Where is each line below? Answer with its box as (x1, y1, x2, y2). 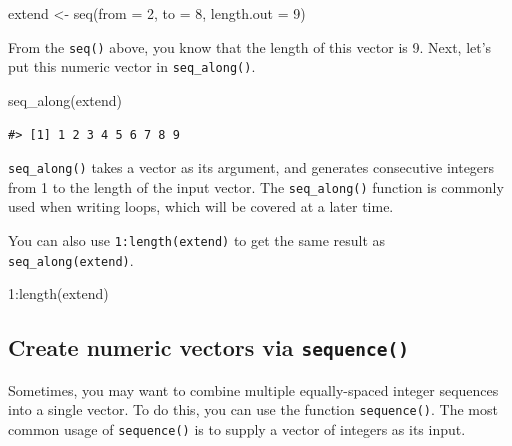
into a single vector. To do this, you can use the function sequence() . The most (8, 399, 498, 420)
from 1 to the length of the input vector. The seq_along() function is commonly (8, 176, 504, 197)
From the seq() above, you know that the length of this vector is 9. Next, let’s (8, 36, 492, 57)
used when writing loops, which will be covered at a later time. (8, 196, 394, 217)
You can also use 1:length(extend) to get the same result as (8, 230, 386, 250)
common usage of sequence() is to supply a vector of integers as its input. (8, 418, 466, 439)
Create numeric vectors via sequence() (8, 332, 410, 363)
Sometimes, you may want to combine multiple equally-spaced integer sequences (8, 379, 499, 400)
